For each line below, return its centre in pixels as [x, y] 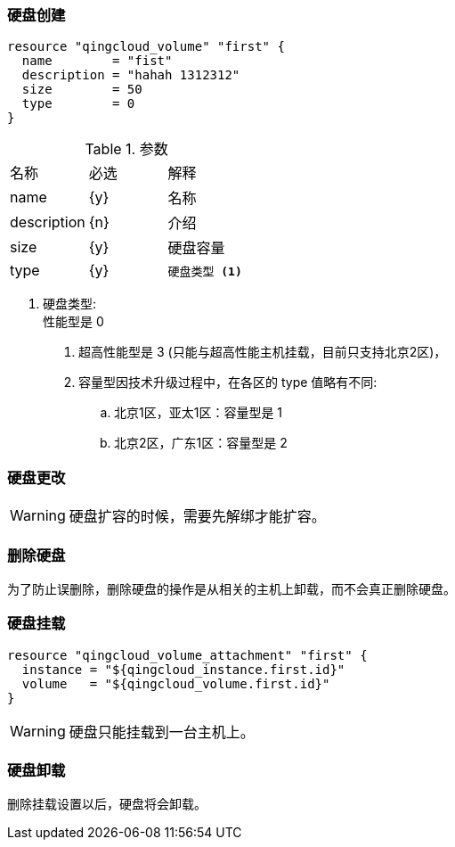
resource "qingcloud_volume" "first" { [146, 47]
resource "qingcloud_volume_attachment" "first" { [187, 655]
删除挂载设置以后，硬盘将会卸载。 [107, 804]
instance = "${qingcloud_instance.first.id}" [183, 669]
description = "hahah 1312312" [131, 75]
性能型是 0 [73, 322]
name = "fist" [97, 61]
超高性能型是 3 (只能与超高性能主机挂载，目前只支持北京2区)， [263, 352]
